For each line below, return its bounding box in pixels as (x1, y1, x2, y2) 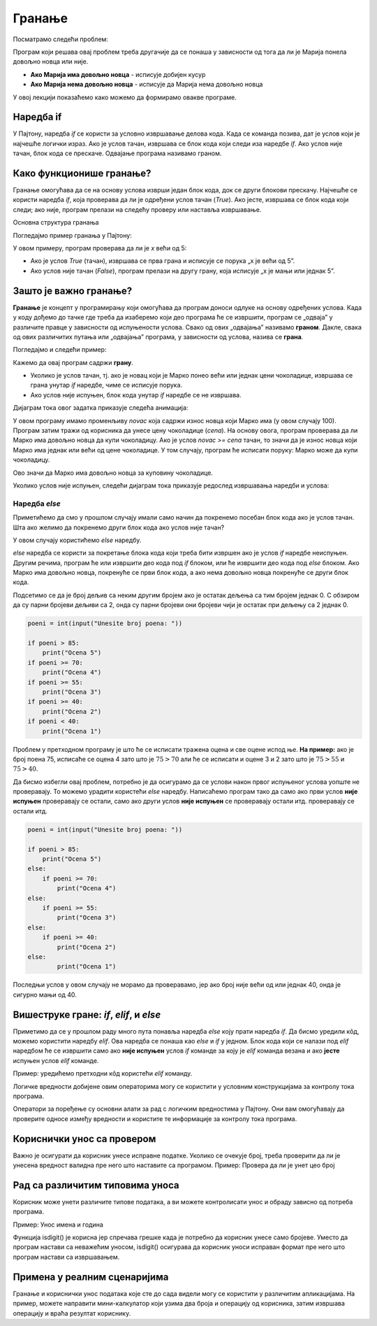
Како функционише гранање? (13, 168, 151, 179)
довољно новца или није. (13, 57, 89, 66)
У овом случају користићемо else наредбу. (13, 536, 142, 544)
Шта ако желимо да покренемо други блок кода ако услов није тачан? (13, 523, 225, 532)
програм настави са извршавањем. (13, 1253, 120, 1261)
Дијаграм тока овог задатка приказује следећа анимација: (13, 404, 188, 412)
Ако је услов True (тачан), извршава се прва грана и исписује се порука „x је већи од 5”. (30, 257, 295, 265)
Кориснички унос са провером (13, 1133, 156, 1145)
